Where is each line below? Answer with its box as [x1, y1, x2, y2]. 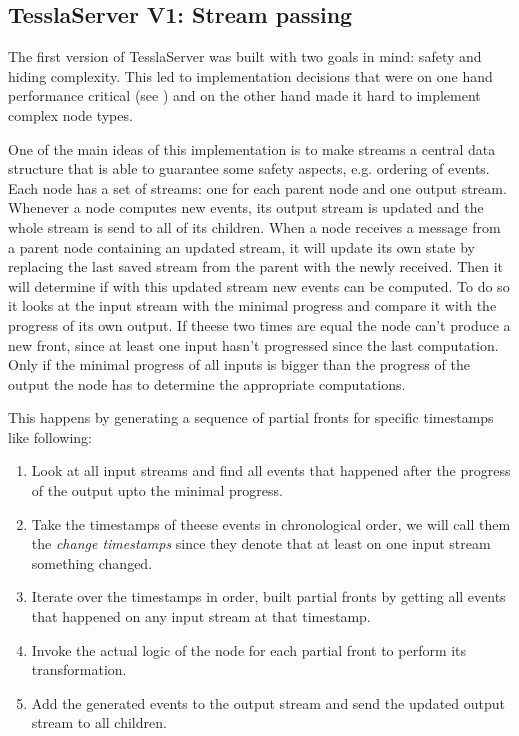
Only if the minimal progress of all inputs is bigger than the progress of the [8, 354, 470, 375]
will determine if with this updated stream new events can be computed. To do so [8, 275, 510, 296]
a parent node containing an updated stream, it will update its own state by [8, 236, 475, 257]
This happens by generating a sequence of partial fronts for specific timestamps [8, 407, 494, 428]
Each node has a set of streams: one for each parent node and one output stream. [8, 177, 507, 198]
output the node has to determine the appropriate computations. [8, 373, 406, 394]
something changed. [31, 552, 153, 573]
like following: [8, 426, 93, 447]
